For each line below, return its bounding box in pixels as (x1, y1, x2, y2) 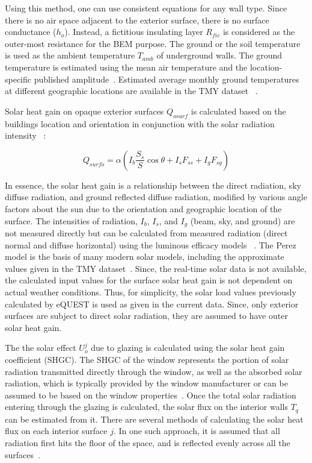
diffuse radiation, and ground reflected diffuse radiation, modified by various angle (5, 191, 307, 203)
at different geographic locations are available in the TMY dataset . (5, 84, 258, 97)
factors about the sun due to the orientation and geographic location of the (5, 202, 282, 215)
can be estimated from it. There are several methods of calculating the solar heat (5, 412, 304, 425)
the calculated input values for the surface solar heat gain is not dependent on (5, 274, 293, 286)
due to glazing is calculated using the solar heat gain (91, 341, 285, 354)
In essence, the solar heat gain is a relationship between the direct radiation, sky (5, 178, 301, 191)
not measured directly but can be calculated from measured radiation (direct (5, 226, 288, 239)
